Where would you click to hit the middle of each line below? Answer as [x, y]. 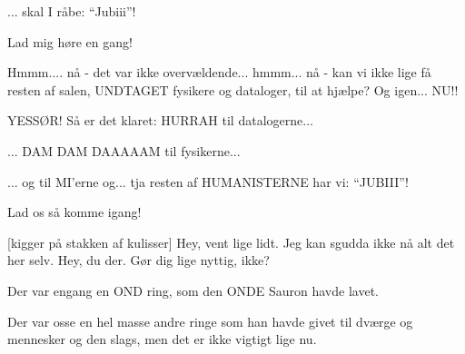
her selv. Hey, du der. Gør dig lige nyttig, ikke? [139, 260]
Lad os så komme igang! [74, 212]
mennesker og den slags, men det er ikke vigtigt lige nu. [162, 339]
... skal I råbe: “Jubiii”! [72, 11]
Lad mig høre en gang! [70, 41]
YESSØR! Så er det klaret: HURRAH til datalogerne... [160, 120]
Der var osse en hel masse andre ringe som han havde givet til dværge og [210, 321]
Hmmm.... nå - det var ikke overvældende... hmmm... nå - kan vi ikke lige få [219, 72]
